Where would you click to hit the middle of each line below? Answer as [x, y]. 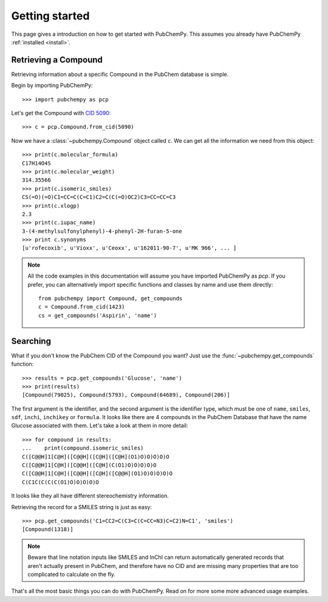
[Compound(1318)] [48, 529]
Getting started [50, 16]
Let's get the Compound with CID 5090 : [61, 113]
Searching [31, 341]
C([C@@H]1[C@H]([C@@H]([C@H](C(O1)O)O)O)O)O [90, 465]
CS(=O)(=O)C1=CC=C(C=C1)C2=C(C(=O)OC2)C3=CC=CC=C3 [99, 197]
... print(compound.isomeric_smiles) [83, 448]
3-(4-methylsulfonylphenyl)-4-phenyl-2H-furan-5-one [102, 231]
